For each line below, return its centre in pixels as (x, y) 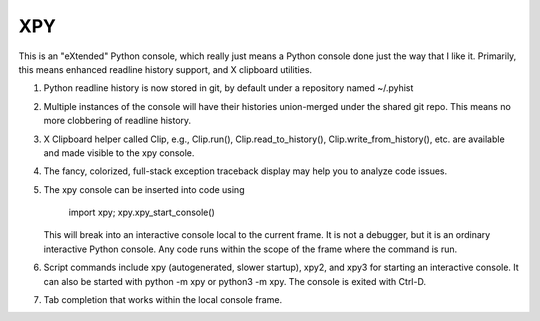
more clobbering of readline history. (117, 121)
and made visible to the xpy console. (119, 152)
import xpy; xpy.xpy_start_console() (141, 212)
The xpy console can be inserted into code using (144, 189)
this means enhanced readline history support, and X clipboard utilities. (165, 69)
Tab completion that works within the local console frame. (163, 300)
